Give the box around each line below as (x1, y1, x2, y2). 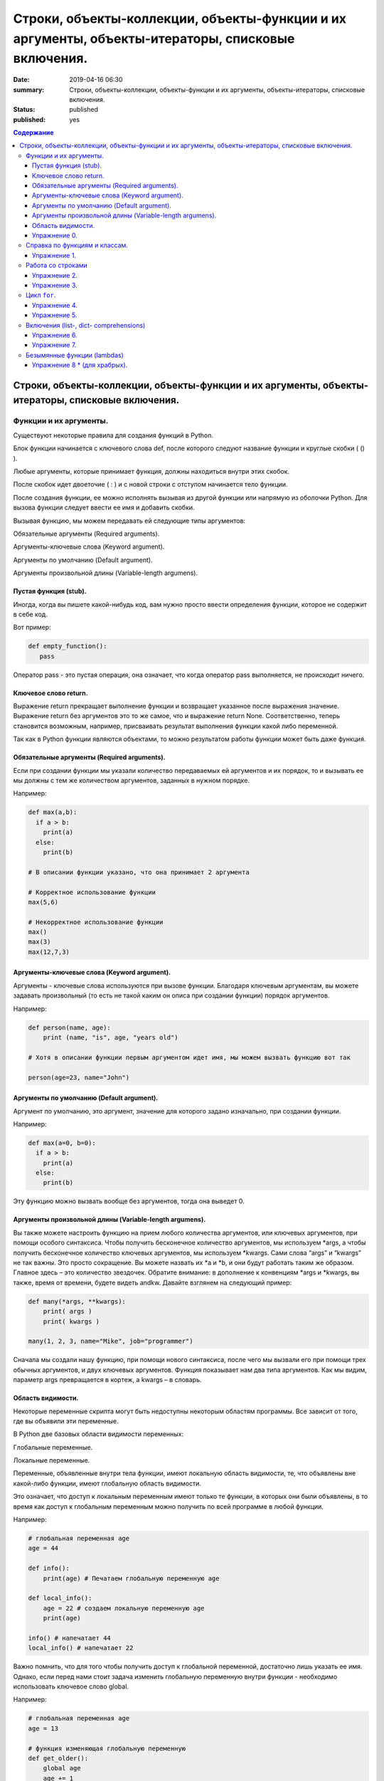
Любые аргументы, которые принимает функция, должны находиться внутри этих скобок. (13, 467, 290, 475)
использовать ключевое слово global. (13, 1682, 129, 1691)
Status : (13, 105, 36, 114)
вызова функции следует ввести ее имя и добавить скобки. (13, 503, 195, 512)
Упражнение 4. (32, 301, 78, 309)
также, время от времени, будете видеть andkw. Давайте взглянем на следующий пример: (13, 1278, 292, 1287)
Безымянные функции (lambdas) (26, 351, 124, 359)
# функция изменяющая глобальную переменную (28, 1744, 186, 1753)
